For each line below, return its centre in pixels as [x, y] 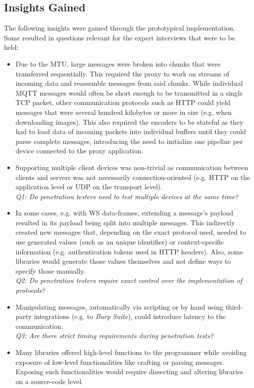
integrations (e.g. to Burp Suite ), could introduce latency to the [130, 316]
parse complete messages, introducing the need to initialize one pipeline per [129, 141]
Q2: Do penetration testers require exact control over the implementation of [129, 280]
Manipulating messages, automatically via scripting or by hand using [119, 306]
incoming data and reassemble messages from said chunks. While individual [129, 83]
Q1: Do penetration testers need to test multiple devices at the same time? [127, 196]
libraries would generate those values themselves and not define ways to [123, 261]
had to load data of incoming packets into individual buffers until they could [131, 131]
